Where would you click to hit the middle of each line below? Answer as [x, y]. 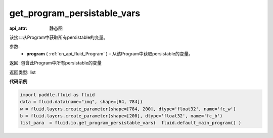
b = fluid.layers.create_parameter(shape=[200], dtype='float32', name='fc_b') [121, 116]
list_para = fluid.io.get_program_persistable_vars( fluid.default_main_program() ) [131, 123]
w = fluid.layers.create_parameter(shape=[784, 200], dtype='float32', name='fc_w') [128, 109]
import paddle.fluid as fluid [57, 95]
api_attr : [18, 28]
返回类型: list [22, 72]
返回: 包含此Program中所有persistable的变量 [56, 63]
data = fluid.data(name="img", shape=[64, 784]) [81, 102]
